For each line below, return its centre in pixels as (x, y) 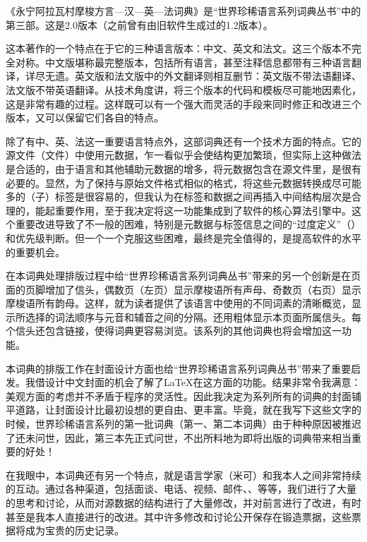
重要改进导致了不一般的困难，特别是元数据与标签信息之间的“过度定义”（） (188, 224)
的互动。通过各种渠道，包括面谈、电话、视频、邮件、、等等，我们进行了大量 (181, 489)
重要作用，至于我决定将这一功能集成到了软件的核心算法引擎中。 (203, 210)
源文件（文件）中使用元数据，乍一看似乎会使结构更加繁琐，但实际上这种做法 (183, 155)
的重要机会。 (35, 252)
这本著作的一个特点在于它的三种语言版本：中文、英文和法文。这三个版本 (174, 48)
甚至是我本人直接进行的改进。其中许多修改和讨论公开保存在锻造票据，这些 (179, 516)
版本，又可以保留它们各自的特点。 (85, 118)
